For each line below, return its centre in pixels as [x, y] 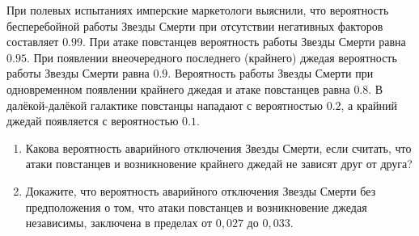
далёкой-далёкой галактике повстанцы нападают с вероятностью [165, 105]
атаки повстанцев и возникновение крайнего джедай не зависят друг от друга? [219, 164]
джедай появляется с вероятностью [93, 121]
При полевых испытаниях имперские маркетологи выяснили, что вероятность [198, 10]
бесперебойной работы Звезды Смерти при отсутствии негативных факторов [195, 25]
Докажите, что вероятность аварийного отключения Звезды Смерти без [201, 190]
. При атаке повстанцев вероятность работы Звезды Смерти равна [244, 42]
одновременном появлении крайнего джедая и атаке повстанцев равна [178, 88]
